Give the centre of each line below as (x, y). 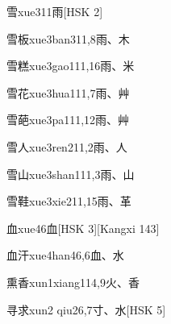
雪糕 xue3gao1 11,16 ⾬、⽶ (71, 66)
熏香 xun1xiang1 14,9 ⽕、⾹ (73, 282)
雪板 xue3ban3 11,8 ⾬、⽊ (68, 38)
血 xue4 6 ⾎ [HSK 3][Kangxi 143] (83, 228)
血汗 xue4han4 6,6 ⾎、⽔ (65, 255)
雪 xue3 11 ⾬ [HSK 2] (55, 11)
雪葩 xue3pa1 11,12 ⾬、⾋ (68, 120)
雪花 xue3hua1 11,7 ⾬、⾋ (68, 92)
